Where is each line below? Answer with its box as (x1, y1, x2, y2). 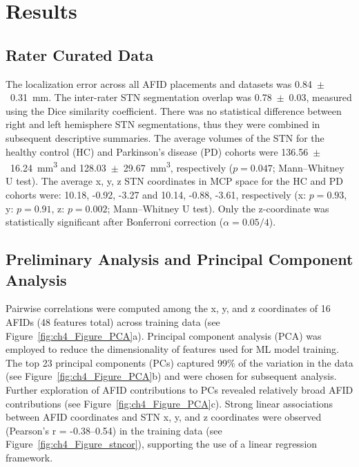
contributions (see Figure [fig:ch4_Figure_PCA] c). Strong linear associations (6, 396, 333, 410)
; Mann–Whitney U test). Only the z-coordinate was (107, 201, 329, 215)
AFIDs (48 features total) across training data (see (6, 314, 220, 329)
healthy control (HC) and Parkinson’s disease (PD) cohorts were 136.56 (6, 144, 309, 158)
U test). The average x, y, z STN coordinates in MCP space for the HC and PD (6, 174, 343, 188)
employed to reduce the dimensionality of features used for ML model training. (6, 342, 339, 356)
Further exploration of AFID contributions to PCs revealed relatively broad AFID (6, 382, 353, 396)
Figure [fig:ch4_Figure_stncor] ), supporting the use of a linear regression (6, 437, 318, 451)
